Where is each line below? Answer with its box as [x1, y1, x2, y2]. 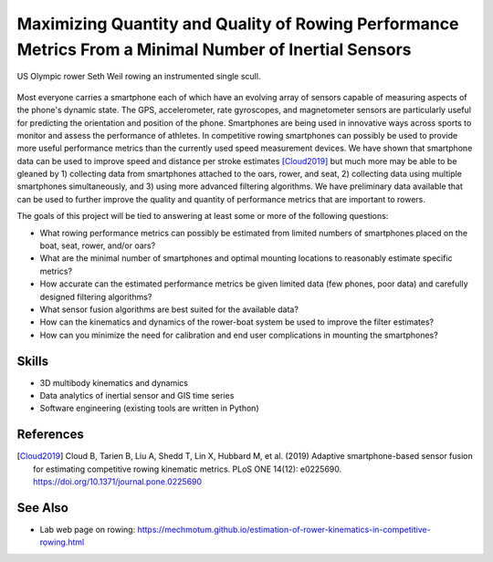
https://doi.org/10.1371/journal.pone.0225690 [33, 476, 203, 487]
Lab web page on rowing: [39, 525, 136, 536]
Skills [16, 353, 49, 369]
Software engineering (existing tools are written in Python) [39, 402, 259, 414]
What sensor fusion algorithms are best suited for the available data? [39, 304, 299, 315]
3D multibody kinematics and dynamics [39, 377, 189, 388]
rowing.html [39, 536, 85, 547]
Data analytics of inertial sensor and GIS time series [39, 390, 235, 401]
